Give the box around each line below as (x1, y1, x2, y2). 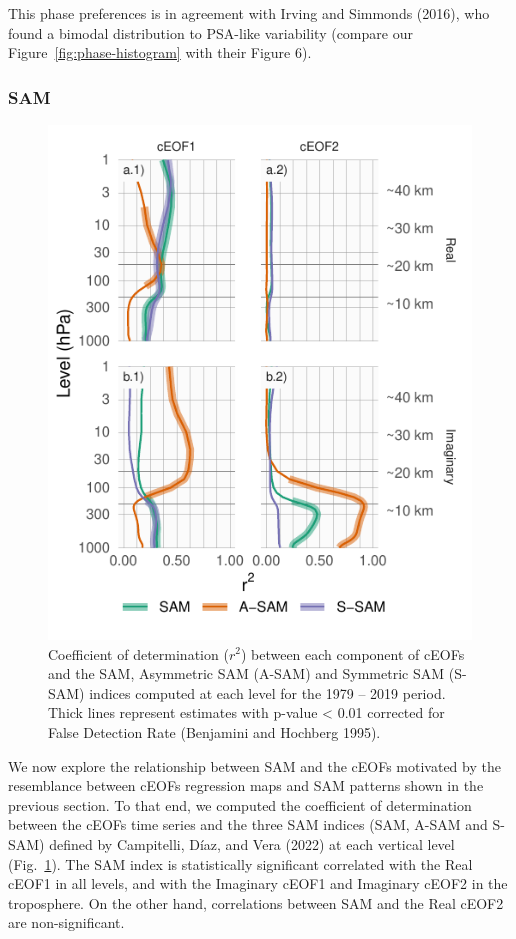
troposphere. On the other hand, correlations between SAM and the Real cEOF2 (8, 892, 504, 913)
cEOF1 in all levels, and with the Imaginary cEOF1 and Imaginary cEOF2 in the (8, 873, 508, 894)
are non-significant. (8, 912, 125, 933)
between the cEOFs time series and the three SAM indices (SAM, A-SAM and (8, 814, 488, 835)
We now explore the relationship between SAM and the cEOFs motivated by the (8, 755, 501, 776)
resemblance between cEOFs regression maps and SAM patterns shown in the (8, 775, 484, 796)
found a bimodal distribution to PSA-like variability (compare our (8, 22, 413, 43)
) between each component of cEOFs (240, 643, 465, 664)
